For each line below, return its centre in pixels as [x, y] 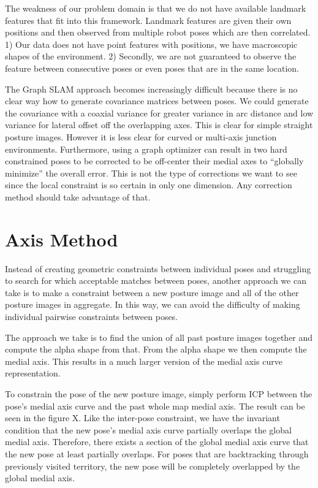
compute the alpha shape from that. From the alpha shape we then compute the [156, 349]
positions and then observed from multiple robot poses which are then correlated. [158, 32]
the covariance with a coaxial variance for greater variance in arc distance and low [159, 112]
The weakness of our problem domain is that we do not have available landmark [156, 8]
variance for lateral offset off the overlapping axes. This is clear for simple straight [159, 125]
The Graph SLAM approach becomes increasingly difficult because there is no [151, 89]
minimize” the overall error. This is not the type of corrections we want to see [151, 173]
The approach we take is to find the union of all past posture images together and [159, 337]
